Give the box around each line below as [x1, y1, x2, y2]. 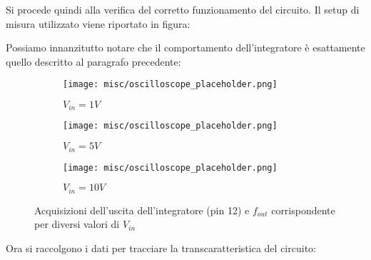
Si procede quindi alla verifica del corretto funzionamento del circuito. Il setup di [6, 2, 360, 16]
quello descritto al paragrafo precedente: [6, 54, 181, 69]
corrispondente [271, 202, 335, 217]
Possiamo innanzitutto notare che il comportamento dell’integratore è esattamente [6, 40, 365, 55]
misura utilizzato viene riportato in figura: [6, 16, 190, 31]
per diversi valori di [34, 216, 120, 231]
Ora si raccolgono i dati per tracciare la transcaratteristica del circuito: [6, 240, 316, 255]
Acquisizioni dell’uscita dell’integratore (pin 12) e [34, 202, 250, 217]
